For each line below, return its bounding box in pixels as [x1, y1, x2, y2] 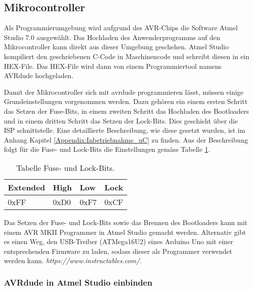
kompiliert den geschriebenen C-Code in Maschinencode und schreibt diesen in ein [4, 51, 250, 61]
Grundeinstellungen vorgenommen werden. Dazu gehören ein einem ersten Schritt [4, 96, 248, 106]
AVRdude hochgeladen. [4, 70, 74, 81]
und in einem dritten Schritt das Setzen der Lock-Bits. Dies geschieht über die [4, 115, 238, 125]
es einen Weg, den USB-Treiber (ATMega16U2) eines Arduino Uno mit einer [4, 236, 234, 247]
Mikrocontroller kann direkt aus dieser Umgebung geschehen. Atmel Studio [4, 41, 229, 52]
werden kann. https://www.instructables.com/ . [4, 255, 142, 266]
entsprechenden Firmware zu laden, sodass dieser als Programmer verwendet [4, 246, 233, 256]
